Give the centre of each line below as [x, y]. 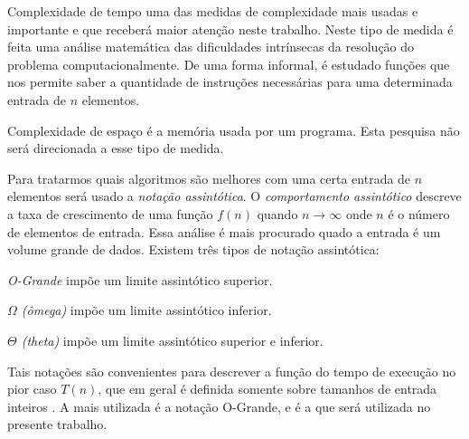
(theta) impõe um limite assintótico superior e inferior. [172, 340]
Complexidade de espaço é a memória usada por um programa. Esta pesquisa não [234, 130]
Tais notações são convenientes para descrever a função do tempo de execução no [232, 371]
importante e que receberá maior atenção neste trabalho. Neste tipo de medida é [230, 29]
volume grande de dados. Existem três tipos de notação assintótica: [193, 249]
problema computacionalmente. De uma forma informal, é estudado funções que [229, 64]
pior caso [32, 389]
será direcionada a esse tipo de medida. [116, 148]
